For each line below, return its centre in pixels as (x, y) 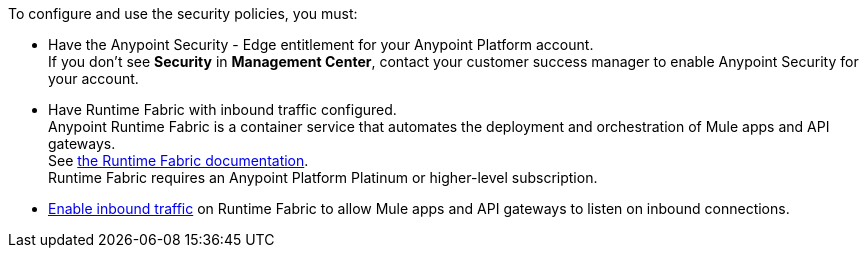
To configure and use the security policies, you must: (183, 13)
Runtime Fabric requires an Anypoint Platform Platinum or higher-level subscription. (323, 177)
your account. (93, 78)
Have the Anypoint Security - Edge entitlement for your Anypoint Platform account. (321, 44)
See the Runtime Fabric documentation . (178, 160)
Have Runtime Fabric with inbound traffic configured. (222, 109)
